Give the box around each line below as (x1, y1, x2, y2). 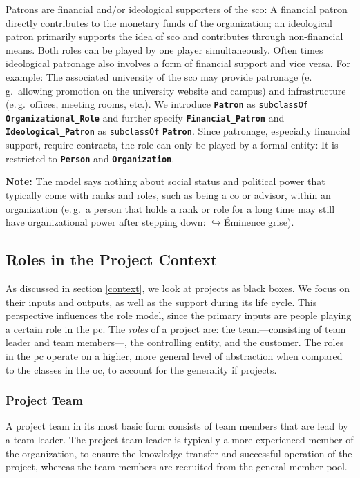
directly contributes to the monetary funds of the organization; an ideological (6, 15, 332, 30)
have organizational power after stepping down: (6, 215, 206, 229)
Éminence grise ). (223, 215, 294, 229)
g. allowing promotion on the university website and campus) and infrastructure (6, 83, 346, 97)
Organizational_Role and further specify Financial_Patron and (6, 110, 285, 124)
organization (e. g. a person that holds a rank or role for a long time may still (6, 201, 335, 216)
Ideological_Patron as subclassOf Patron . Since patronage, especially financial (6, 124, 350, 138)
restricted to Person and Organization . (6, 151, 175, 165)
